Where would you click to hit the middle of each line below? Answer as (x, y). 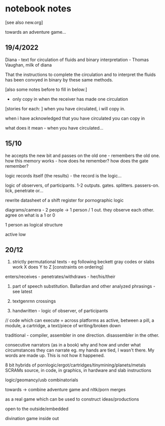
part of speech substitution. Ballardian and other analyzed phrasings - (84, 286)
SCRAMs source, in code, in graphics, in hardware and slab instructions (78, 370)
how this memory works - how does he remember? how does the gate (77, 161)
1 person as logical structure (34, 224)
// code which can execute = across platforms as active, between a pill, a (80, 320)
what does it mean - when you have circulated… (54, 128)
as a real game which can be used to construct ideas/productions (72, 399)
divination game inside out (32, 419)
